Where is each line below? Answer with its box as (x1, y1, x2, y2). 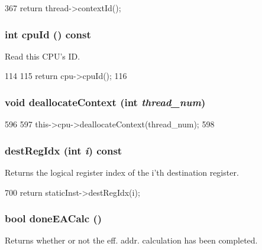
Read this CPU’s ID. (5, 50, 80, 62)
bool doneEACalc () (5, 211, 102, 226)
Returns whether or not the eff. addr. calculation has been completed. (5, 234, 258, 246)
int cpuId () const (5, 27, 91, 41)
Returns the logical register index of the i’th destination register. (5, 166, 239, 179)
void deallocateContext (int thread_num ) (5, 94, 206, 109)
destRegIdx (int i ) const (5, 143, 122, 157)
